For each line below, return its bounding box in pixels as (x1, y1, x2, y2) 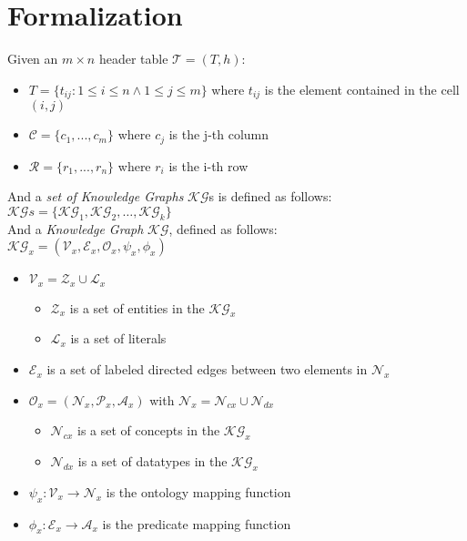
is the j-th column (168, 125, 269, 144)
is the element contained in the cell (264, 79, 460, 98)
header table (98, 49, 168, 68)
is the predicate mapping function (102, 514, 291, 533)
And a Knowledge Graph (7, 219, 144, 238)
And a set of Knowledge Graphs (7, 187, 184, 206)
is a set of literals (70, 329, 167, 348)
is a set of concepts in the (77, 421, 220, 440)
